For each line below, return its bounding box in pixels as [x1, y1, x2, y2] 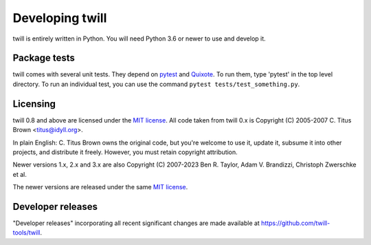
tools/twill [12, 228, 41, 237]
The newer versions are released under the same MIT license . [12, 183, 188, 191]
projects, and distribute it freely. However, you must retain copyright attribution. [12, 148, 238, 156]
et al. [12, 170, 27, 178]
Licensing [12, 98, 56, 109]
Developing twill [12, 10, 107, 25]
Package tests [12, 52, 76, 64]
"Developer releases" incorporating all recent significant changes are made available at [12, 219, 260, 227]
